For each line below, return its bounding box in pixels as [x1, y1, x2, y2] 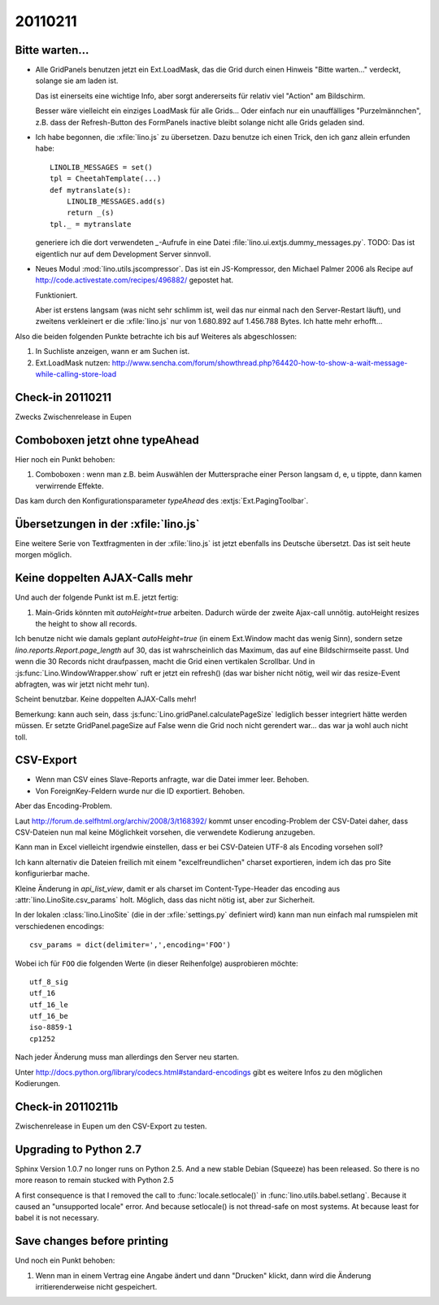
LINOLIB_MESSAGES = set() [50, 163, 154, 172]
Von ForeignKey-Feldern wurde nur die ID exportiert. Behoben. [35, 786, 246, 796]
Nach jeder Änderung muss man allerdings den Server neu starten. [15, 1052, 240, 1062]
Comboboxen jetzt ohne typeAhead [15, 433, 199, 447]
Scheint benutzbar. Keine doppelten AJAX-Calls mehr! [15, 694, 197, 704]
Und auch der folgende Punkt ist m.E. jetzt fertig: [15, 592, 179, 602]
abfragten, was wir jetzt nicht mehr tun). [15, 679, 150, 689]
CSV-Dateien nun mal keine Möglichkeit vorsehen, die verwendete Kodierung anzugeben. [15, 827, 315, 837]
